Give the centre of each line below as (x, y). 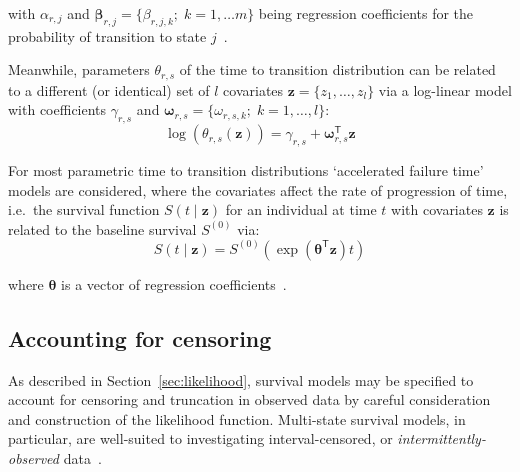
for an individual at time (301, 209)
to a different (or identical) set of (109, 89)
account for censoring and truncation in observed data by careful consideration (249, 399)
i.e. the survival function (84, 209)
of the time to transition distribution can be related (337, 69)
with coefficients (57, 109)
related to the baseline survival (102, 228)
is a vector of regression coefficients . (174, 283)
